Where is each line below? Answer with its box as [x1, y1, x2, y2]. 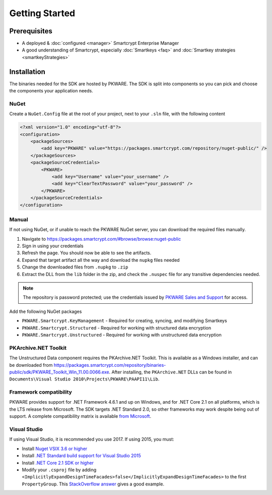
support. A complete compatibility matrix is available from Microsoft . [9, 413, 151, 419]
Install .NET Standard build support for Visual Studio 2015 [22, 453, 141, 459]
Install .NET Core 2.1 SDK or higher [22, 460, 94, 466]
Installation [9, 67, 45, 76]
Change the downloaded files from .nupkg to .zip [22, 264, 128, 270]
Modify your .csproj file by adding [22, 467, 97, 473]
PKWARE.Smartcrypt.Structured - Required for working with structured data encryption [22, 324, 212, 331]
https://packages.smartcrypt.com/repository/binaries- [53, 362, 166, 368]
